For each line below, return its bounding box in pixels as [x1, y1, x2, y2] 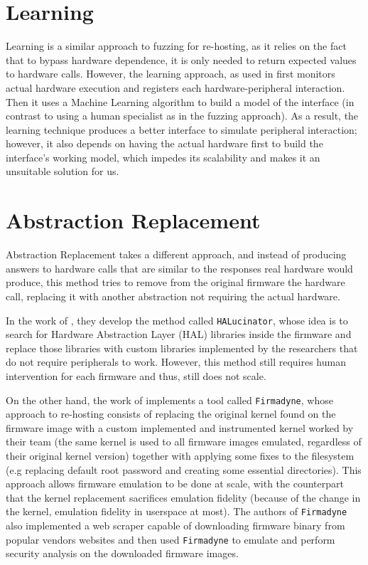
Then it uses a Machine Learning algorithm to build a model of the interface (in [6, 94, 355, 109]
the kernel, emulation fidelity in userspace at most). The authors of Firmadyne [6, 504, 347, 519]
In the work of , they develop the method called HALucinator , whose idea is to [6, 312, 348, 327]
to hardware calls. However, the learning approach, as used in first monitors [6, 66, 335, 81]
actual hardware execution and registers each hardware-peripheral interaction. [6, 80, 345, 95]
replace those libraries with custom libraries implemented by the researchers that [6, 340, 358, 355]
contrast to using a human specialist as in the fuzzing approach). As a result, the [6, 108, 359, 123]
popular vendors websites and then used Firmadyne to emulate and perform [6, 532, 335, 546]
